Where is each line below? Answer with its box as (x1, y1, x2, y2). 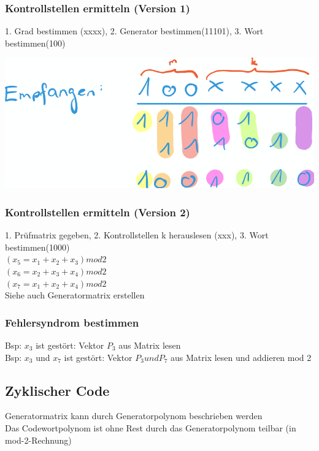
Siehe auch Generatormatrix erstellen (5, 289, 145, 301)
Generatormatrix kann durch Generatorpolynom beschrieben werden (5, 409, 263, 422)
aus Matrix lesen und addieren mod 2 (171, 351, 312, 363)
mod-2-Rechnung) (5, 433, 72, 446)
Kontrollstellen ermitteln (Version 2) (5, 204, 190, 219)
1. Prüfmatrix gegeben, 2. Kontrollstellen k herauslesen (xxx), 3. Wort (5, 229, 269, 241)
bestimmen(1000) (5, 240, 70, 253)
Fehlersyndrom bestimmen (5, 314, 139, 330)
